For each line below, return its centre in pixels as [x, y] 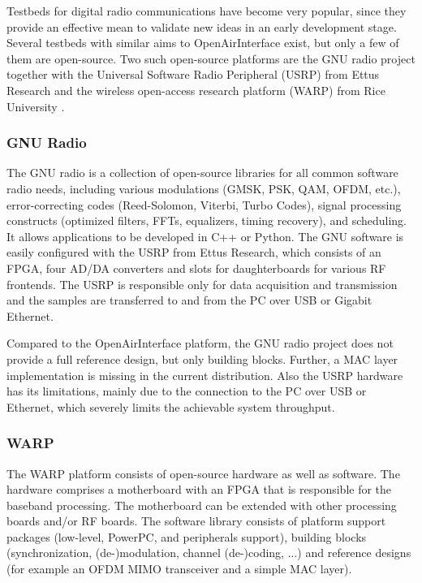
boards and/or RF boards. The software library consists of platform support [196, 521]
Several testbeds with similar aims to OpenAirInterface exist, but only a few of [203, 43]
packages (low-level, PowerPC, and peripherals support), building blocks [187, 536]
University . [36, 106]
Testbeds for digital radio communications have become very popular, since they [207, 11]
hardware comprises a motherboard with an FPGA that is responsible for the [199, 489]
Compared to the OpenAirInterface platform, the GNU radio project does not [200, 343]
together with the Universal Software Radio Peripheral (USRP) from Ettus [193, 74]
